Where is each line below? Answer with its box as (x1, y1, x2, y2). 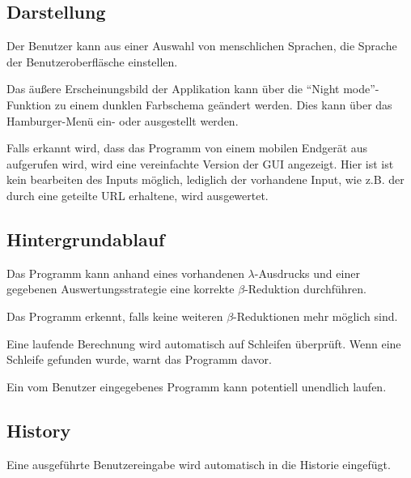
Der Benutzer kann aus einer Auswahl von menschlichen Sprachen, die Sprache (6, 37, 397, 54)
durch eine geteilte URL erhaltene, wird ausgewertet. (6, 186, 269, 203)
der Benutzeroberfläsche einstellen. (6, 53, 178, 70)
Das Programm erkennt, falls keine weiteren (6, 307, 223, 324)
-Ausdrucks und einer (254, 264, 360, 281)
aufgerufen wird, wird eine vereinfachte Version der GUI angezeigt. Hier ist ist (6, 155, 394, 172)
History (6, 417, 71, 442)
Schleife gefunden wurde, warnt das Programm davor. (6, 351, 272, 368)
